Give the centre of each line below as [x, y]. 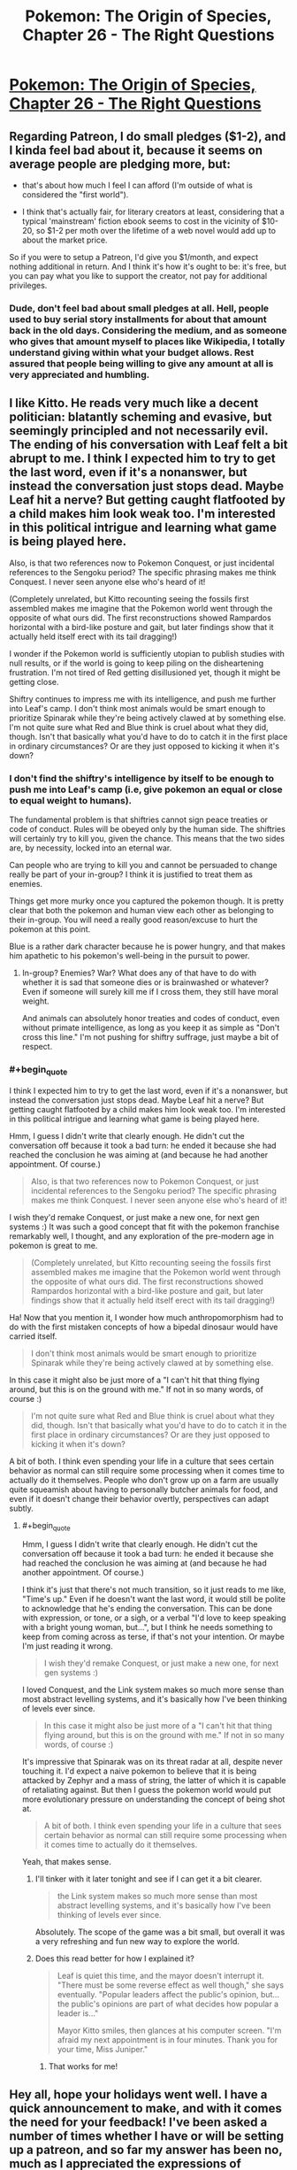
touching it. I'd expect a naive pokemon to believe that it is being [139, 1771]
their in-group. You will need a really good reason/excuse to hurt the [133, 920]
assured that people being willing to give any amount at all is [141, 363]
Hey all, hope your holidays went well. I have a [138, 2094]
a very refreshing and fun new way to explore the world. [137, 1942]
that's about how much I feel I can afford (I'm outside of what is [137, 185]
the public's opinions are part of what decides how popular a [168, 2004]
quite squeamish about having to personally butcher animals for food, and [144, 1489]
